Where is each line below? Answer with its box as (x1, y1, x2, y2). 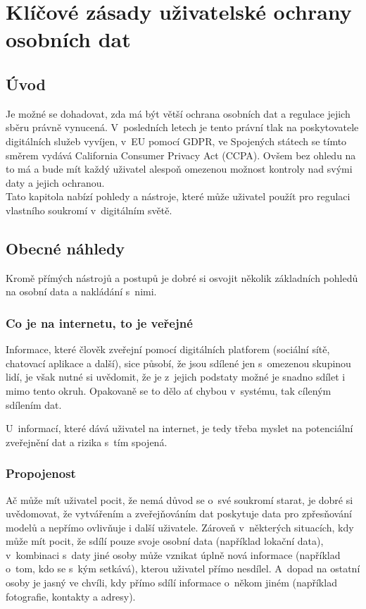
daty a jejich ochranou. (6, 175, 105, 190)
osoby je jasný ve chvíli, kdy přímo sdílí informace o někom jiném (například (6, 575, 337, 590)
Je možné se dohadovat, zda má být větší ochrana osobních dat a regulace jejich (6, 106, 351, 121)
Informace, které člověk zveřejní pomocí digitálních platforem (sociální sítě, (6, 342, 330, 357)
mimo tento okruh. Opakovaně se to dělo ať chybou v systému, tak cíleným (6, 383, 332, 398)
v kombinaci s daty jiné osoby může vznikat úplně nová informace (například (6, 547, 341, 562)
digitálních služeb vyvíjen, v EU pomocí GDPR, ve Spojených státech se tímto (6, 133, 347, 148)
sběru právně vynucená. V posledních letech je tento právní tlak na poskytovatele (6, 120, 359, 135)
